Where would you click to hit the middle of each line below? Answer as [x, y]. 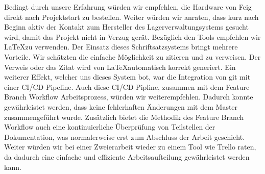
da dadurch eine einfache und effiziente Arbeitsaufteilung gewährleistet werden [127, 156]
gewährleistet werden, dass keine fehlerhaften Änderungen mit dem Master [121, 106]
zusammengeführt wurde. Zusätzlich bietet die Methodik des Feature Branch [124, 117]
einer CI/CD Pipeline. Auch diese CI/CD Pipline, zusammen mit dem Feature [127, 86]
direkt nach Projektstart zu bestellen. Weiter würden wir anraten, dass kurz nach [131, 17]
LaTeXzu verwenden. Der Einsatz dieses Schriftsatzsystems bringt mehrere [121, 47]
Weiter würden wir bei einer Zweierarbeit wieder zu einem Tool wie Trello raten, [130, 147]
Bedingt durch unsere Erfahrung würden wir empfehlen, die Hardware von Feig [128, 7]
